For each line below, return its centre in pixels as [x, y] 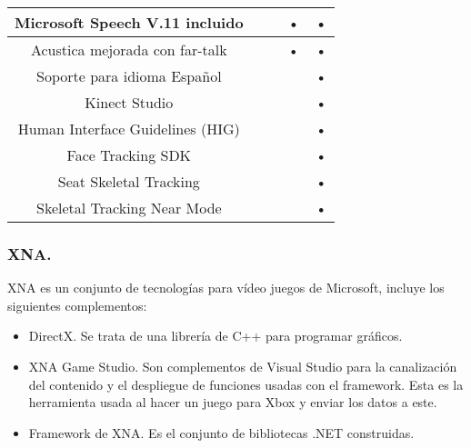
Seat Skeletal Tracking [129, 181]
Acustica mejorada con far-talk [129, 50]
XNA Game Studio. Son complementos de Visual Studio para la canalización [243, 366]
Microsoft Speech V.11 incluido [129, 22]
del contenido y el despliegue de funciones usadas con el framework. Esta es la [246, 384]
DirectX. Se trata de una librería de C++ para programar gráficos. [215, 336]
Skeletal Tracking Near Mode [129, 208]
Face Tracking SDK [129, 155]
